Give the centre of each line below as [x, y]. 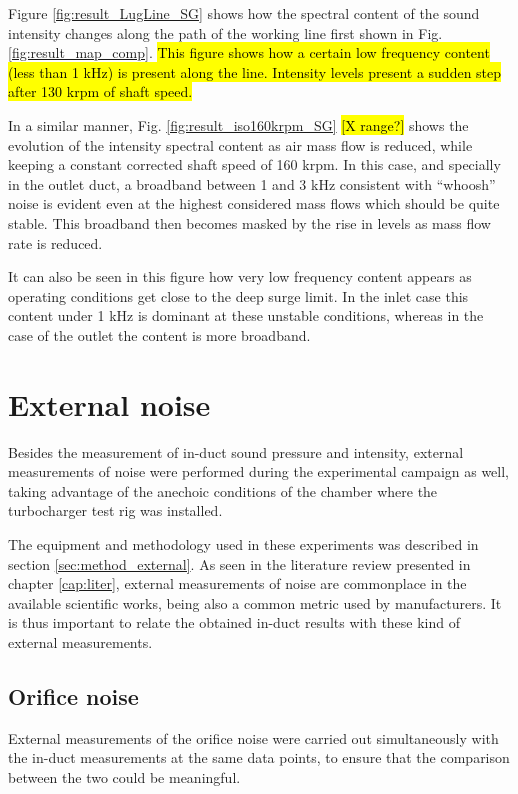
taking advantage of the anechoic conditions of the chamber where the [223, 490]
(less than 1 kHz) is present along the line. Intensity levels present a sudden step [255, 71]
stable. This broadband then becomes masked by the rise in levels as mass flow [249, 222]
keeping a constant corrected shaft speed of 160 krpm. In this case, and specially [254, 164]
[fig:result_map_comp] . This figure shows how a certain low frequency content [249, 52]
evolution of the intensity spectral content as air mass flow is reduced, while [240, 144]
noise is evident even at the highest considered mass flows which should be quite [254, 203]
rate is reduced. [55, 242]
